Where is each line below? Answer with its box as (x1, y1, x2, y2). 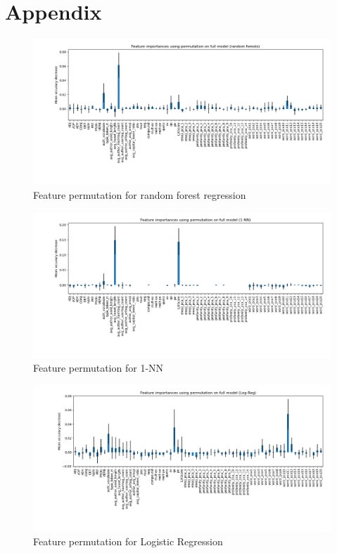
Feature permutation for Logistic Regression (33, 533, 223, 548)
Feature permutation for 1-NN (33, 360, 164, 375)
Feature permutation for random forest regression (33, 187, 246, 202)
